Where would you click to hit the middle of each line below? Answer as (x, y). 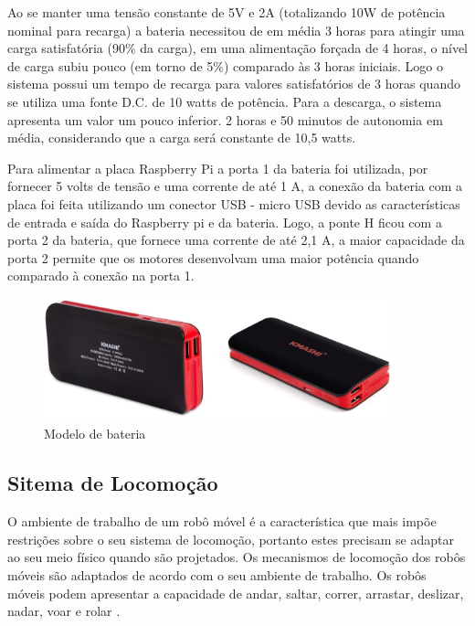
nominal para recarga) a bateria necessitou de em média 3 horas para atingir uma (236, 30)
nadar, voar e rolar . (64, 611)
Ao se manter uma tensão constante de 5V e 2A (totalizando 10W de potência (227, 12)
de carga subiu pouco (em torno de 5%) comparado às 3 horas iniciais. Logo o (226, 65)
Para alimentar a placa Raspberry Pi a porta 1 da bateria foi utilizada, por (218, 168)
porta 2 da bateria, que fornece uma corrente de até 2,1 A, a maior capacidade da (236, 240)
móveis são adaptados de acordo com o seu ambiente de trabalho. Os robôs (217, 574)
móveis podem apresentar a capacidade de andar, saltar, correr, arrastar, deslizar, (236, 593)
